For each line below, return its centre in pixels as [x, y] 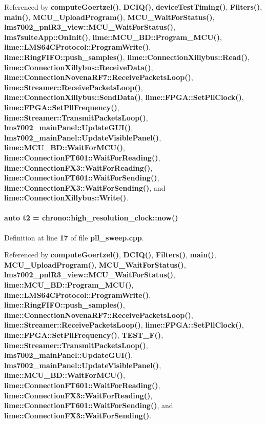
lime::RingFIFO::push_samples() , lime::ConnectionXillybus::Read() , [127, 57]
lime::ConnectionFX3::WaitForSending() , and [85, 187]
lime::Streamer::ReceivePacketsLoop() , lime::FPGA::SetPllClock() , [124, 325]
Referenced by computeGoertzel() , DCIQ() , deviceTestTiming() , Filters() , [133, 7]
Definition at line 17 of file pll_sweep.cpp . [74, 237]
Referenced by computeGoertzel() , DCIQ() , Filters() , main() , [110, 255]
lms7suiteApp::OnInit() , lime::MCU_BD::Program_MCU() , [113, 37]
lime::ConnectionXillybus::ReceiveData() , [79, 67]
